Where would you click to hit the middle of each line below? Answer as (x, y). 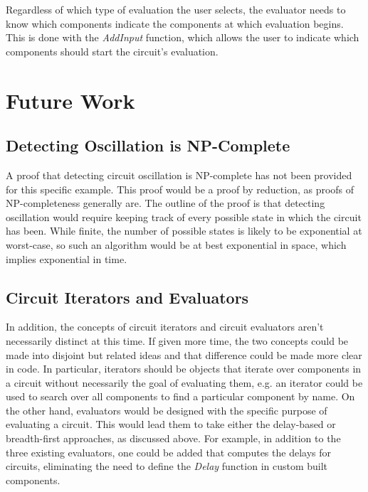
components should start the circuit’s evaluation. (112, 51)
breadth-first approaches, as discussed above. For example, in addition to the (173, 438)
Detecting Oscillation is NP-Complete (148, 145)
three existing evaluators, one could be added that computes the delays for (168, 452)
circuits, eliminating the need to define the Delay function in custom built (167, 466)
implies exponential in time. (67, 258)
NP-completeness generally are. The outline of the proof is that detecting (165, 203)
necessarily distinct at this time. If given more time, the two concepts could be (177, 340)
